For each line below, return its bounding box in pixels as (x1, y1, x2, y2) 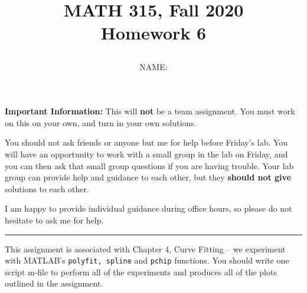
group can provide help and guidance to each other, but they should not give (5, 171, 292, 183)
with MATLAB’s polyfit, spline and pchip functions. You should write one (5, 254, 289, 266)
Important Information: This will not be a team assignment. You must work (5, 105, 295, 117)
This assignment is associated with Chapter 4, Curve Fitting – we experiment (5, 242, 286, 255)
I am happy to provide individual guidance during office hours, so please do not (5, 202, 292, 215)
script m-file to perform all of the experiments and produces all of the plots (5, 265, 277, 278)
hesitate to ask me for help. (5, 213, 104, 226)
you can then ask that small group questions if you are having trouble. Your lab (5, 159, 294, 172)
